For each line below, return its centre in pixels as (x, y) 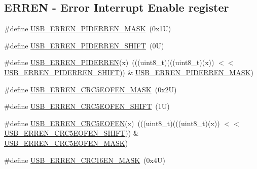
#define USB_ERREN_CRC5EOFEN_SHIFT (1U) (87, 106)
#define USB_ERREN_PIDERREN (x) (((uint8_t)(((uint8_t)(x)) (109, 62)
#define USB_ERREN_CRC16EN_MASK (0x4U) (85, 160)
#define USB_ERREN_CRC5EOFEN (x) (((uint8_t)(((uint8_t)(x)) (112, 123)
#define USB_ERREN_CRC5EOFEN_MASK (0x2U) (90, 89)
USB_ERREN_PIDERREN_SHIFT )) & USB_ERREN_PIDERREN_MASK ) (129, 72)
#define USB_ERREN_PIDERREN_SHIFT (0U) (84, 45)
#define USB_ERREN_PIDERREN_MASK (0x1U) (88, 29)
